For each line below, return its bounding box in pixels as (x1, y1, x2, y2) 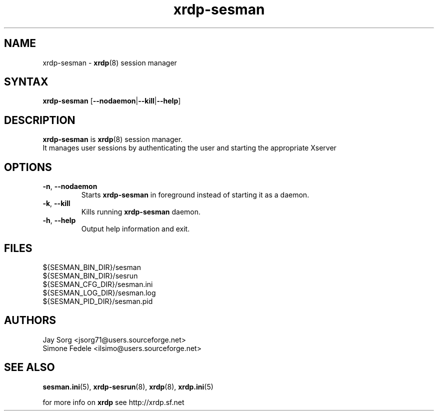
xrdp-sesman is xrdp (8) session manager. (42, 135, 183, 144)
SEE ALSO (4, 361, 55, 374)
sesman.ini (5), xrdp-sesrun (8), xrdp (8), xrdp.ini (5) (42, 382, 213, 391)
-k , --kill (42, 199, 70, 208)
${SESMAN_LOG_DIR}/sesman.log (42, 288, 156, 297)
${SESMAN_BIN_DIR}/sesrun (42, 271, 138, 280)
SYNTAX (4, 75, 48, 88)
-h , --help (42, 216, 76, 225)
